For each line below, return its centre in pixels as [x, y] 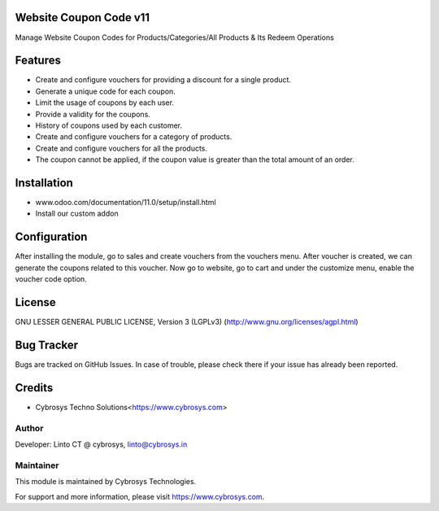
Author [29, 428]
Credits [34, 388]
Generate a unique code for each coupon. [106, 91]
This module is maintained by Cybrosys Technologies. [106, 482]
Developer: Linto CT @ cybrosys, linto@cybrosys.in [101, 444]
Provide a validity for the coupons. [93, 114]
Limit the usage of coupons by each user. [105, 103]
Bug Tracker [47, 345]
